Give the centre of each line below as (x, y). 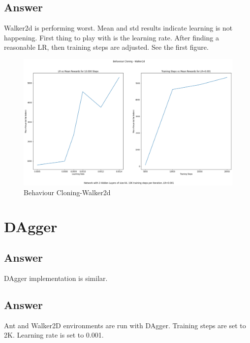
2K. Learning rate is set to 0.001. (54, 335)
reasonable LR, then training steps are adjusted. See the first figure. (106, 47)
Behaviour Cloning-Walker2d (67, 192)
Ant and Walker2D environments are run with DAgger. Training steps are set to (125, 325)
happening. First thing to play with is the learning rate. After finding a (111, 37)
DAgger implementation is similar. (56, 278)
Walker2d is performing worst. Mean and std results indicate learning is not (118, 28)
